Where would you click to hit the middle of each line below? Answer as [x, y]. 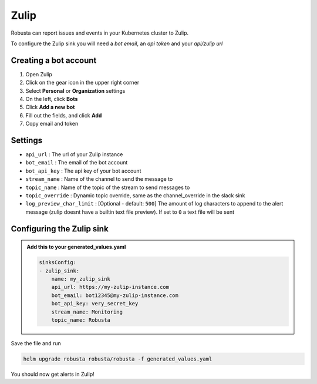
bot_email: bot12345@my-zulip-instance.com [115, 295]
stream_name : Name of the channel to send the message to [99, 179]
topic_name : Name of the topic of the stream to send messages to [108, 187]
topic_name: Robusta [81, 320]
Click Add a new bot [50, 107]
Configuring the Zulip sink [60, 229]
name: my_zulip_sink [81, 279]
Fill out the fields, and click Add [64, 115]
